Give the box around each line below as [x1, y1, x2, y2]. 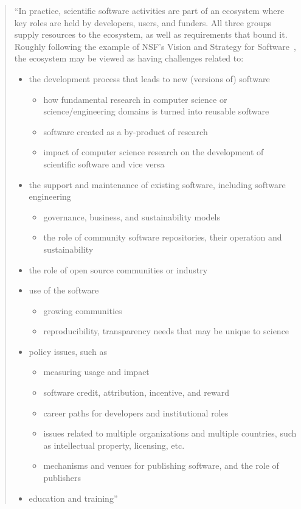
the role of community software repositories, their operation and [43, 231, 282, 244]
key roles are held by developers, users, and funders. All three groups [14, 16, 272, 29]
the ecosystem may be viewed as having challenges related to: [14, 52, 244, 65]
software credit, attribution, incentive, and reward [43, 386, 229, 399]
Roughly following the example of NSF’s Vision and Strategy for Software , [14, 40, 296, 52]
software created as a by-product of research [43, 125, 208, 138]
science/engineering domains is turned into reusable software [43, 105, 269, 118]
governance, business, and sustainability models [43, 210, 221, 223]
